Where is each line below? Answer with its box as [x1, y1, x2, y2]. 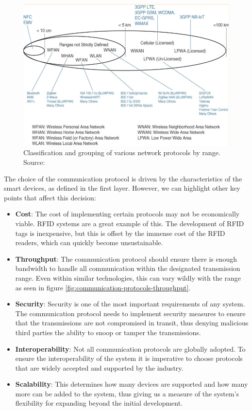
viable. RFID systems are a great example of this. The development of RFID [15, 218, 244, 228]
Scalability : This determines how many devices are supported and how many [15, 379, 248, 389]
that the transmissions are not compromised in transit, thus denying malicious [15, 318, 249, 328]
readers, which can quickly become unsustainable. [15, 237, 163, 248]
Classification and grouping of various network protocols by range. [23, 147, 220, 158]
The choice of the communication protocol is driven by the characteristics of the [4, 173, 242, 183]
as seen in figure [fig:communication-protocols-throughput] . [15, 282, 191, 292]
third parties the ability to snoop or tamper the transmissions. [15, 327, 201, 337]
